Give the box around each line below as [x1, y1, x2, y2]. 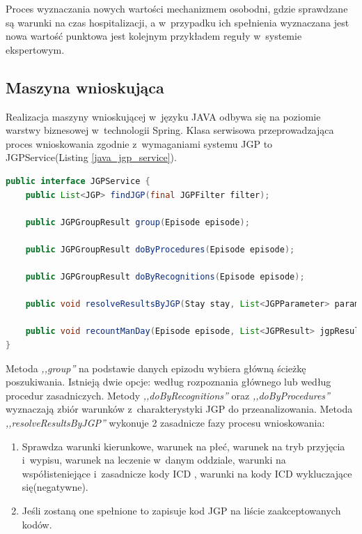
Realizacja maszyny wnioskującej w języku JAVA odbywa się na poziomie [6, 109, 321, 123]
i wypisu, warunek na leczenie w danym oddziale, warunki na [22, 452, 286, 467]
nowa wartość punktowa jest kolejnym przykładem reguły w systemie [6, 29, 302, 43]
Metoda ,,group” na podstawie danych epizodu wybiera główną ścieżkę [6, 360, 306, 375]
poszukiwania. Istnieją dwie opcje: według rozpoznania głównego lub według [6, 374, 331, 389]
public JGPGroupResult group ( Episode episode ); [25, 217, 250, 227]
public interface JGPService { [6, 176, 150, 186]
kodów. [22, 517, 52, 531]
